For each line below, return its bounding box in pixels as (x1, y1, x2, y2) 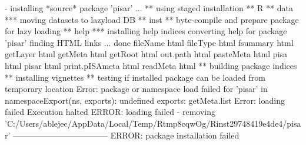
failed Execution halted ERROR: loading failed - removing (5, 106, 216, 118)
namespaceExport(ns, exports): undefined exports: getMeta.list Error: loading (5, 94, 285, 106)
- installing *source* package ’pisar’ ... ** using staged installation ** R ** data (5, 2, 293, 14)
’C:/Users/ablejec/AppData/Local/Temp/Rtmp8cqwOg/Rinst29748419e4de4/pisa (5, 117, 301, 129)
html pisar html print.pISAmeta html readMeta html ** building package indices (5, 59, 297, 71)
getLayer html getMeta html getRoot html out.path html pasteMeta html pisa (5, 48, 288, 60)
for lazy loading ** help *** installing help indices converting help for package (5, 25, 287, 37)
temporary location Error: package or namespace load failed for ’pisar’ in (5, 83, 268, 95)
